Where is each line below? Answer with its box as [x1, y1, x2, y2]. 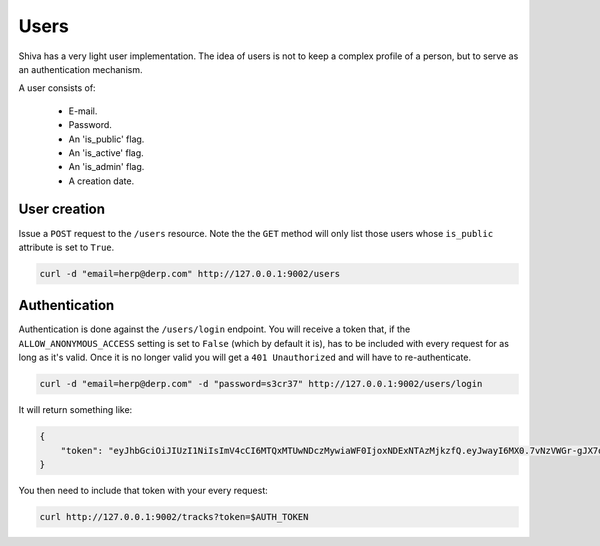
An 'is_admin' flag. [68, 161, 145, 173]
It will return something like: [18, 404, 133, 416]
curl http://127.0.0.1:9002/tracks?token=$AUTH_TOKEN [39, 511, 309, 522]
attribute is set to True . [18, 241, 115, 253]
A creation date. [68, 175, 135, 187]
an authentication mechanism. [18, 63, 143, 75]
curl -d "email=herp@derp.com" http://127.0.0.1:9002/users [39, 268, 341, 279]
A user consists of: [18, 82, 96, 94]
